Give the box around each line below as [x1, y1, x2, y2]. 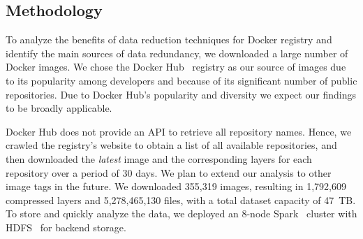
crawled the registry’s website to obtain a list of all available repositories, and [6, 138, 337, 152]
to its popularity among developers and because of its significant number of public [6, 73, 357, 87]
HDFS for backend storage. [6, 219, 126, 234]
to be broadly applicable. [6, 101, 112, 115]
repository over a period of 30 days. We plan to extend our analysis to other [6, 165, 332, 180]
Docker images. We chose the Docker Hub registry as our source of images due [6, 59, 346, 74]
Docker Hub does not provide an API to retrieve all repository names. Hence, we [6, 124, 352, 138]
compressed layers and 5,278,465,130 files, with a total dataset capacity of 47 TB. [6, 192, 356, 207]
